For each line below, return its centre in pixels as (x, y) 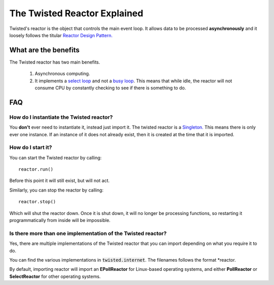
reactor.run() (36, 169)
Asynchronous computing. (62, 74)
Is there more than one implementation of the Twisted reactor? (88, 233)
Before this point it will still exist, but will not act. (60, 181)
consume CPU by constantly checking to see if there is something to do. (110, 88)
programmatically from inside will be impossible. (60, 220)
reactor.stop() (37, 202)
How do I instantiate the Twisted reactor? (61, 117)
